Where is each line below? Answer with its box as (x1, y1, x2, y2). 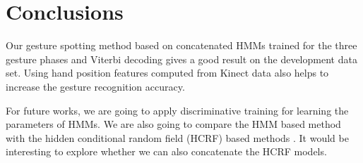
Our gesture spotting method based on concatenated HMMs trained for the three (6, 38, 357, 53)
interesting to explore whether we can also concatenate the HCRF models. (6, 144, 327, 159)
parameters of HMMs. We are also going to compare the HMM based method (6, 117, 341, 131)
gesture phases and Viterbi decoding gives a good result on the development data (6, 51, 357, 66)
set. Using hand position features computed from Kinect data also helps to (6, 65, 329, 80)
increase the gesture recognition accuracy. (6, 79, 185, 93)
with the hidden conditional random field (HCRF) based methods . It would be (6, 130, 349, 145)
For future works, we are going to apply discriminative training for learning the (6, 103, 349, 117)
